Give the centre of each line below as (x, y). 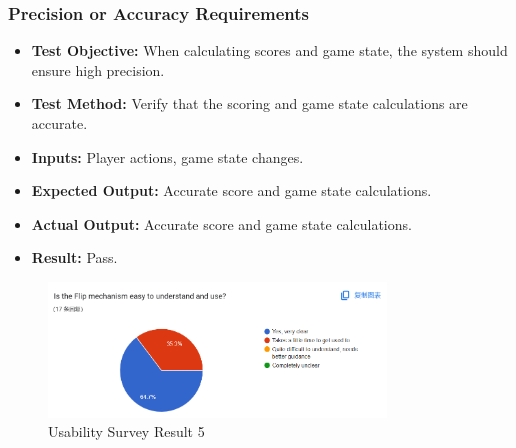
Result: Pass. (74, 257)
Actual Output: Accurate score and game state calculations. (221, 223)
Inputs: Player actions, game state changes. (167, 156)
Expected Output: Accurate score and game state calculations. (231, 190)
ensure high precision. (98, 69)
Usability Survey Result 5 (126, 431)
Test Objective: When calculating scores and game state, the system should (269, 50)
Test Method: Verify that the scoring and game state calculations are (249, 103)
